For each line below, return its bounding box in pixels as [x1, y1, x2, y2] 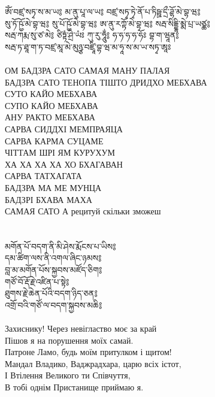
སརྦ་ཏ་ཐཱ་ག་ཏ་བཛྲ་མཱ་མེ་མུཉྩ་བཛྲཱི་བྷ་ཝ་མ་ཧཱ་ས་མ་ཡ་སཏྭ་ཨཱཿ [5, 40, 171, 53]
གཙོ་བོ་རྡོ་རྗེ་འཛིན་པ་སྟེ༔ [5, 275, 69, 287]
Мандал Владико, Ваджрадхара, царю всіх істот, [5, 357, 181, 369]
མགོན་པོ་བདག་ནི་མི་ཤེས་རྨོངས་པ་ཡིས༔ [5, 240, 116, 252]
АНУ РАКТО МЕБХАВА [5, 111, 95, 123]
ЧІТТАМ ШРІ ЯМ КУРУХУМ [5, 146, 115, 159]
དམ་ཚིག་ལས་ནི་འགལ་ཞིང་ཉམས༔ [5, 251, 102, 264]
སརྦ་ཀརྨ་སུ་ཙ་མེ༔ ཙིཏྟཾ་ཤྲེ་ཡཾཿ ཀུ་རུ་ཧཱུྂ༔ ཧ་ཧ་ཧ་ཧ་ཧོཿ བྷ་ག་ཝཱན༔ [5, 29, 179, 41]
